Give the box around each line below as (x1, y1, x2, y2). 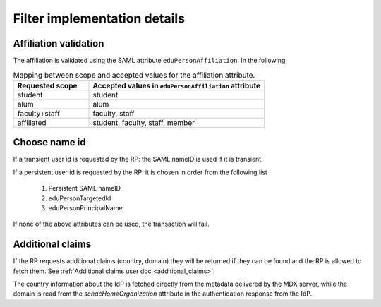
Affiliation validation (13, 37, 104, 49)
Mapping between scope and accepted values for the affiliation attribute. (13, 70, 255, 80)
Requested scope (17, 80, 78, 90)
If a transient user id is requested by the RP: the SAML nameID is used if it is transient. (13, 155, 264, 164)
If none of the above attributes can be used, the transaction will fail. (13, 219, 210, 229)
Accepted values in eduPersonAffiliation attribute (92, 80, 261, 90)
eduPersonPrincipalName (48, 203, 123, 212)
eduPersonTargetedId (48, 194, 111, 203)
